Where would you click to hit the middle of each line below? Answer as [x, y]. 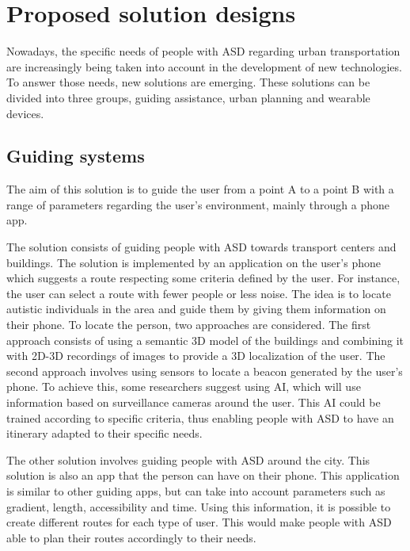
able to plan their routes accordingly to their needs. [131, 537]
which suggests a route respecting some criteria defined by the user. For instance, [203, 278]
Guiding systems [76, 156]
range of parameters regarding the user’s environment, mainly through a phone [198, 204]
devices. [25, 113]
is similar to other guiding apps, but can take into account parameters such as [196, 490]
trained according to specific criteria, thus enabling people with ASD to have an [200, 417]
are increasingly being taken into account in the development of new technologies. [204, 66]
